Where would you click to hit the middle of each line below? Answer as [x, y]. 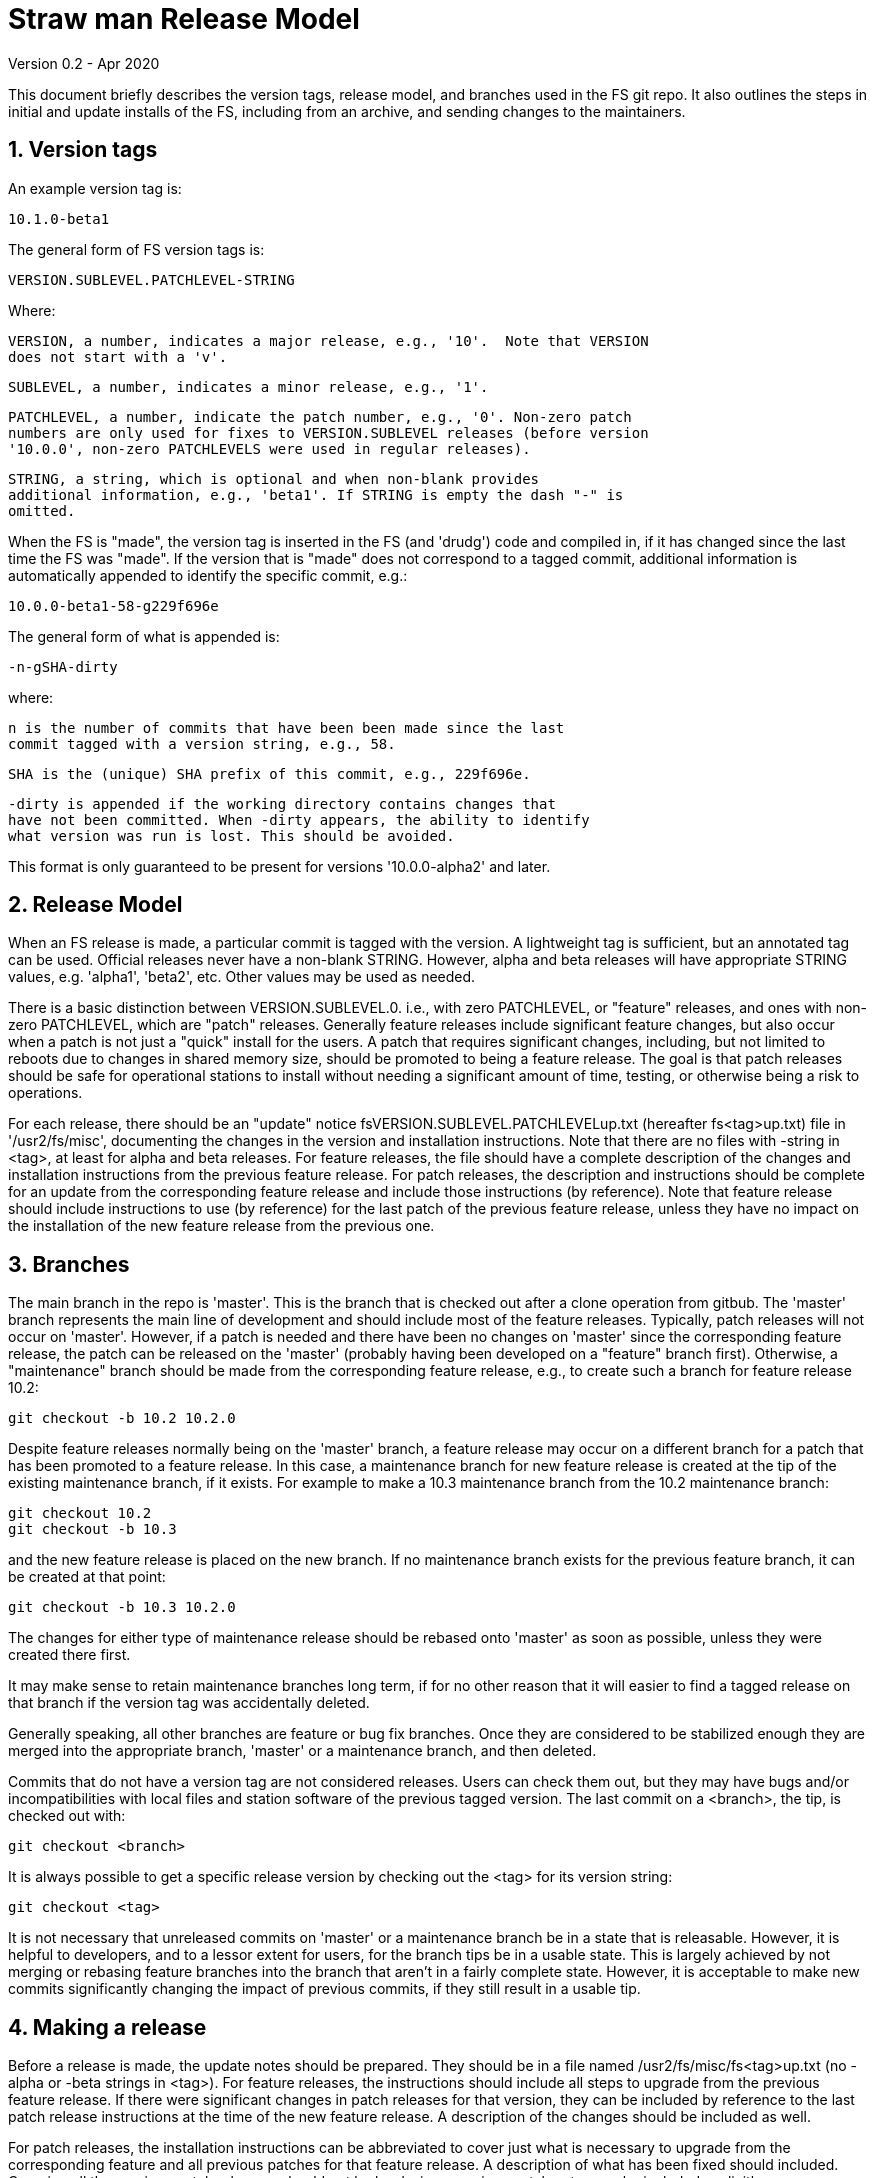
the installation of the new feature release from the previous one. [221, 1226]
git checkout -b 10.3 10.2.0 [122, 1607]
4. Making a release [107, 2027]
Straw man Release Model [184, 19]
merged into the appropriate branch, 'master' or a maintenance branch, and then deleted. [302, 1751]
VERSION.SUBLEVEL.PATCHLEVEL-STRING [151, 279]
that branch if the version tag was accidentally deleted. [189, 1703]
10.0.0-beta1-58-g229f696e [113, 605]
